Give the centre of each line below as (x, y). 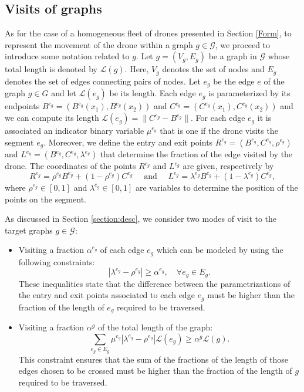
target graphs (29, 230)
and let (64, 93)
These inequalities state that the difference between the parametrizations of (154, 283)
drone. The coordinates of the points (70, 166)
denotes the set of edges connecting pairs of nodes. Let (103, 81)
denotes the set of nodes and (213, 69)
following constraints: (57, 261)
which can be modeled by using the (220, 250)
